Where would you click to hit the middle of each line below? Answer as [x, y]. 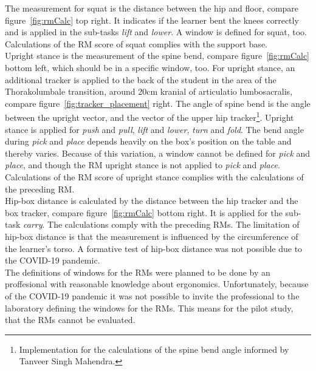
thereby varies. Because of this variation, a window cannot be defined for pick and [158, 153]
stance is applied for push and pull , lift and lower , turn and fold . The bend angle [154, 129]
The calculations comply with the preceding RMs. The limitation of [173, 224]
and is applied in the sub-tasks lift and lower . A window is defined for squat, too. [156, 32]
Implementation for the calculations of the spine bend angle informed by [154, 349]
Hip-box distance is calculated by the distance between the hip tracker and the [152, 201]
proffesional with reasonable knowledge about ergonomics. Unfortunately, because [157, 284]
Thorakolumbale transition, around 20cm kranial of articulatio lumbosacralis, [149, 91]
